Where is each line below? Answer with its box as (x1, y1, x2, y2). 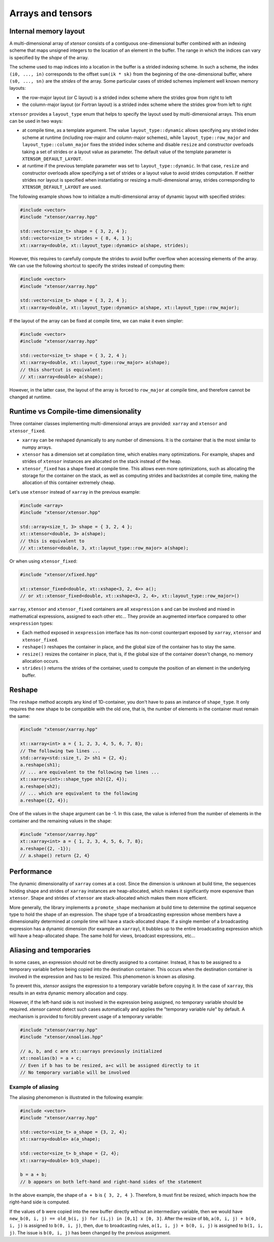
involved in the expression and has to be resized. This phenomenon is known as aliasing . (9, 973, 195, 979)
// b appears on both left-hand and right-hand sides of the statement (20, 1179, 202, 1185)
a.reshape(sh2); (20, 783, 61, 789)
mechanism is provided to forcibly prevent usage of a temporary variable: (9, 1013, 163, 1019)
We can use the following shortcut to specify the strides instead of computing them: (9, 263, 185, 269)
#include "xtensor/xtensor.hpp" (20, 510, 101, 515)
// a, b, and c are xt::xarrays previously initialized (20, 1048, 162, 1054)
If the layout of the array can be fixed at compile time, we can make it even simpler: (9, 318, 184, 324)
